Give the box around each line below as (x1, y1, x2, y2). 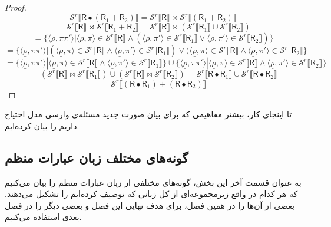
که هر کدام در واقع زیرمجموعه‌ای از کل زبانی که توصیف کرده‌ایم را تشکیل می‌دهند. (5, 187, 298, 200)
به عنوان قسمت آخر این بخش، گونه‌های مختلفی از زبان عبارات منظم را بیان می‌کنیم (5, 176, 302, 188)
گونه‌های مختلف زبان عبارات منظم (5, 148, 188, 166)
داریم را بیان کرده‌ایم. (5, 119, 80, 131)
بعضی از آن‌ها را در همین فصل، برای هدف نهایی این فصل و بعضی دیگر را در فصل (5, 199, 294, 211)
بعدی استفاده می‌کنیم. (5, 210, 82, 223)
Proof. (5, 1, 27, 13)
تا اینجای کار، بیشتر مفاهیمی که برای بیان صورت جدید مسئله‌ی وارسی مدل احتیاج (5, 108, 292, 120)
